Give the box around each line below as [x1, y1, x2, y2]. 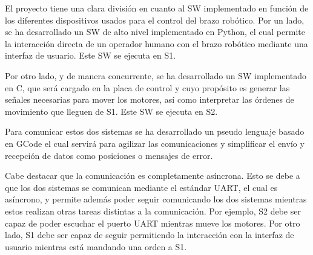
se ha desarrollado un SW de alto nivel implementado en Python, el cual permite [5, 25, 305, 38]
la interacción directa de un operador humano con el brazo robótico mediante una [5, 37, 308, 50]
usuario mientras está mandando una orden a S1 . [5, 240, 187, 253]
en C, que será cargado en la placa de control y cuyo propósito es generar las [5, 81, 290, 94]
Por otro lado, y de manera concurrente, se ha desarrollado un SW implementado [5, 69, 307, 82]
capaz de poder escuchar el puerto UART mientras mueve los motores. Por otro [5, 216, 300, 229]
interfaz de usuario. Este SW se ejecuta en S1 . [5, 49, 176, 62]
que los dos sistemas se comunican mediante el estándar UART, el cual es [5, 181, 278, 193]
